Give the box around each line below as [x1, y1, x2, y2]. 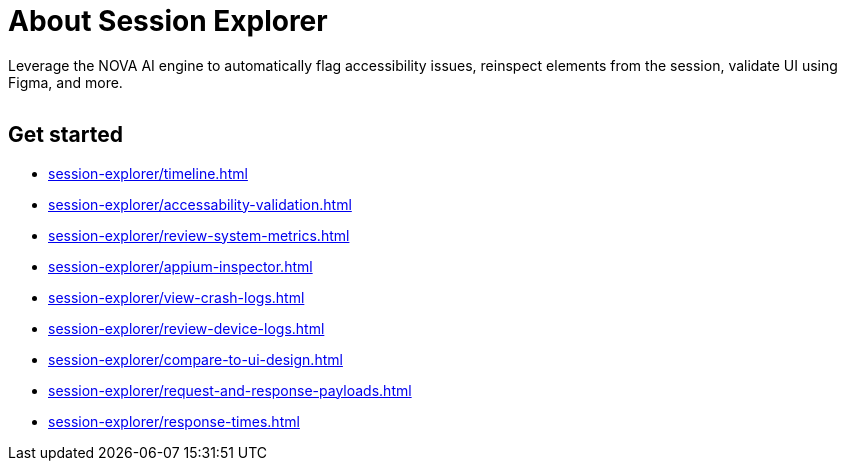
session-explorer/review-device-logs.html [48, 319, 325, 337]
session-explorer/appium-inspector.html [48, 257, 313, 275]
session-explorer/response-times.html [48, 412, 300, 430]
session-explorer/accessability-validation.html [48, 195, 352, 213]
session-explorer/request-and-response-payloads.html [48, 381, 412, 399]
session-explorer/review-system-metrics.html [48, 226, 350, 244]
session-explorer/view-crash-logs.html [48, 288, 305, 306]
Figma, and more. [8, 73, 123, 91]
